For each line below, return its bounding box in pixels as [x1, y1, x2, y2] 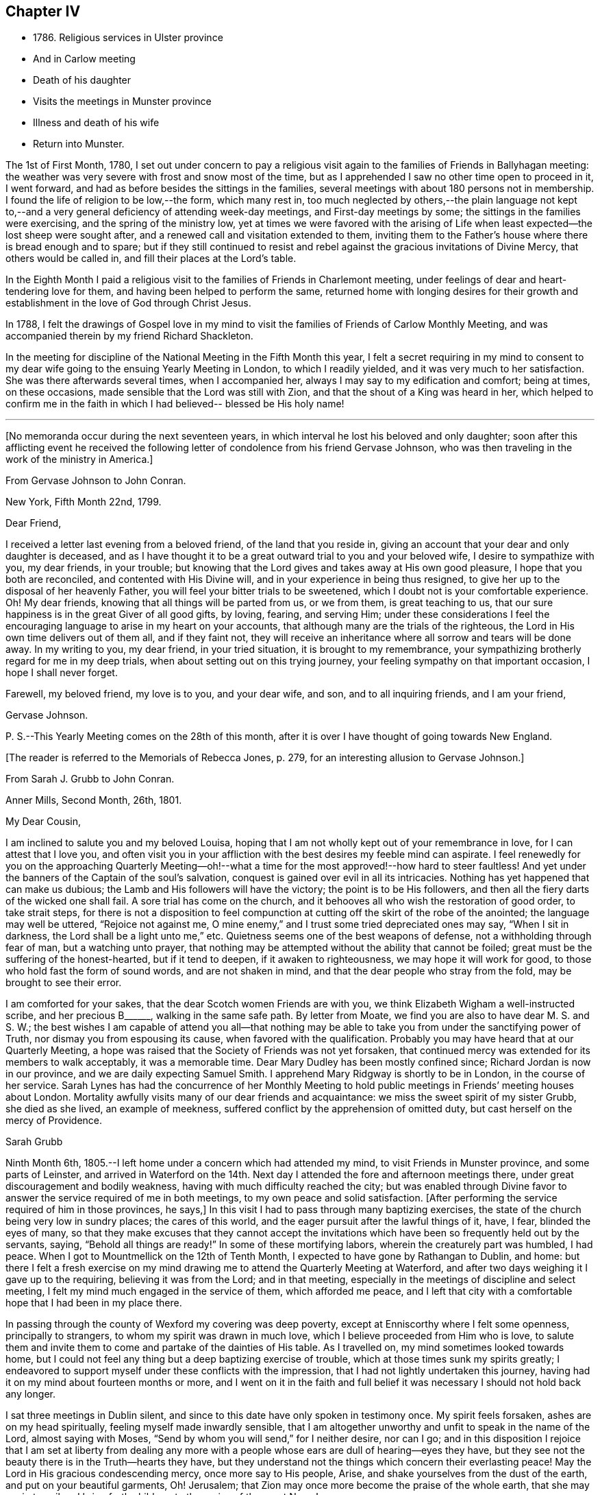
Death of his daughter [33, 74, 132, 86]
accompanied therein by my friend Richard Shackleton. [5, 330, 253, 342]
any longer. [5, 1388, 55, 1400]
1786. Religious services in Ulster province [33, 32, 223, 44]
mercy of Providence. [5, 1114, 103, 1127]
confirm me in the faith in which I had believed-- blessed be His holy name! [5, 398, 345, 410]
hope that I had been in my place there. [5, 1297, 182, 1309]
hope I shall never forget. [5, 667, 118, 679]
